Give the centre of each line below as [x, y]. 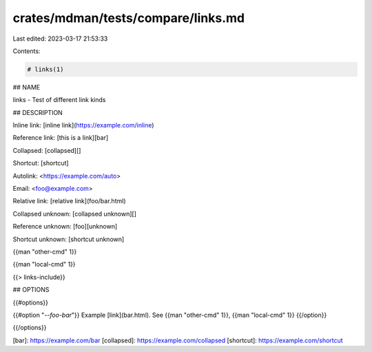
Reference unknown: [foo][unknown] [65, 227]
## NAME [27, 87]
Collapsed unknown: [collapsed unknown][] [75, 214]
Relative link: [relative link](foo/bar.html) [69, 201]
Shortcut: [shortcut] [41, 163]
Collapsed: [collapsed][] [47, 150]
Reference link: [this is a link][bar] [61, 138]
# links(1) [45, 69]
